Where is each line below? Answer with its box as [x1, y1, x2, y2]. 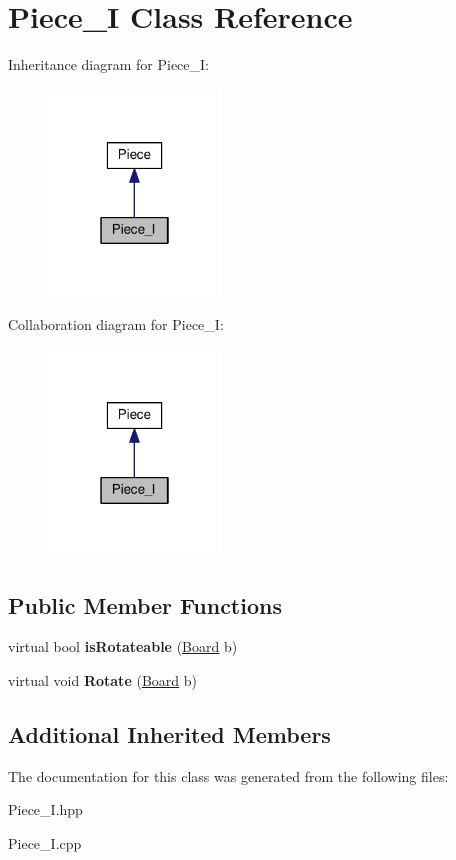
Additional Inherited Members [8, 719, 331, 749]
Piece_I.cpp [8, 833, 82, 853]
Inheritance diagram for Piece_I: [8, 54, 209, 75]
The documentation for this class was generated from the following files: [8, 765, 449, 786]
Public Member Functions [8, 589, 282, 620]
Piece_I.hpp [8, 799, 83, 820]
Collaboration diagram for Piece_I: [8, 314, 224, 335]
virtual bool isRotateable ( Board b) [8, 636, 238, 657]
